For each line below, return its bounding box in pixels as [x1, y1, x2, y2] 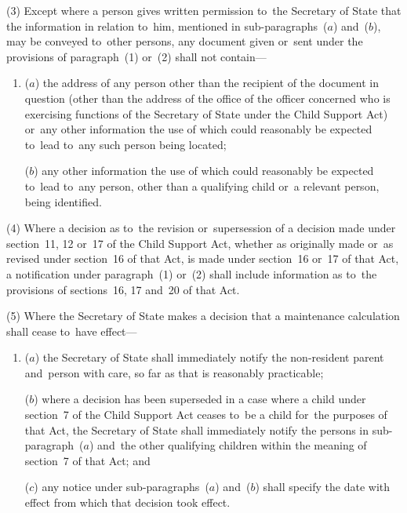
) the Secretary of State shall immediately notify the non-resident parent [35, 349, 384, 366]
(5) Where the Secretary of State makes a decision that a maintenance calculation [6, 307, 400, 324]
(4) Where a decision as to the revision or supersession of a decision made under [6, 220, 396, 236]
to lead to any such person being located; [24, 136, 227, 152]
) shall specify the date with [255, 478, 391, 495]
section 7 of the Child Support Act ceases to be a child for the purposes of [24, 406, 387, 423]
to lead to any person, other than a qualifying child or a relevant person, [24, 177, 380, 194]
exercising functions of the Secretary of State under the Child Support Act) [24, 105, 388, 122]
